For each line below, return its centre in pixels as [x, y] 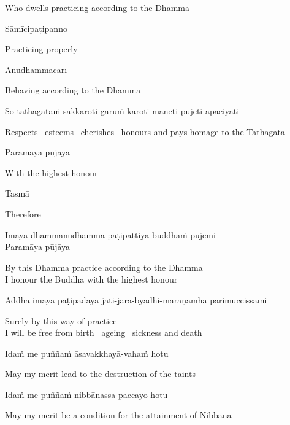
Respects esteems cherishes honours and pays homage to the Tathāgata [145, 131]
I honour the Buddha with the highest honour [91, 279]
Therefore [23, 213]
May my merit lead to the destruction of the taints [100, 374]
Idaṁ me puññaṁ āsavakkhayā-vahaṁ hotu [87, 353]
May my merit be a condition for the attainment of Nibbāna [118, 415]
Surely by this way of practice [61, 320]
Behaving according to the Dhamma [73, 90]
